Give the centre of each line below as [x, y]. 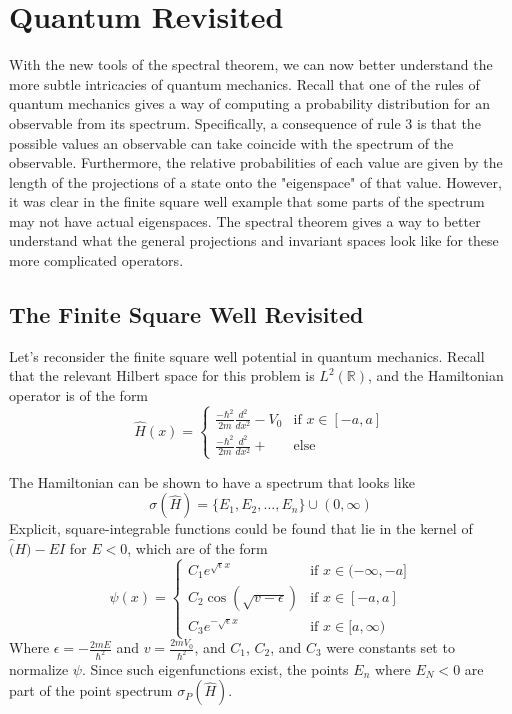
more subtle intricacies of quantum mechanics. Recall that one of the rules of [244, 83]
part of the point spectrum [91, 690]
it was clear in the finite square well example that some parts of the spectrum [247, 201]
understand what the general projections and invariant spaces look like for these [254, 240]
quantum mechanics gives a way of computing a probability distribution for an [250, 103]
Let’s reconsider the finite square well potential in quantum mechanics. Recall [247, 355]
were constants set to [390, 647]
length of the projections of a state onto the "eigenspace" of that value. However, [255, 181]
